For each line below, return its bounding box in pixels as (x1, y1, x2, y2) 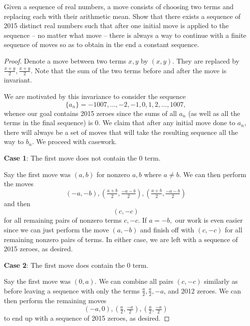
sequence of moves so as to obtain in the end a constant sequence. (4, 39, 199, 49)
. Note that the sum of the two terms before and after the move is (31, 65, 227, 75)
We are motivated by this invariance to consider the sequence (4, 91, 186, 101)
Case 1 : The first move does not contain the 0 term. (4, 152, 161, 163)
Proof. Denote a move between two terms (4, 55, 126, 65)
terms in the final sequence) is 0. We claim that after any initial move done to (4, 117, 235, 128)
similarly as (203, 276, 238, 286)
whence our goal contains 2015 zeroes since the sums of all (4, 108, 177, 118)
